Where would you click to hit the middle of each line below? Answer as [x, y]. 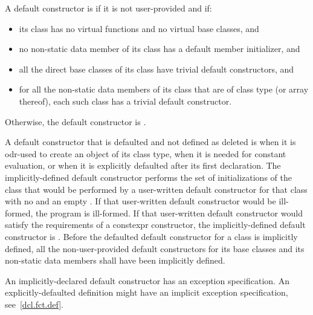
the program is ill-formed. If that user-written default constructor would [169, 213]
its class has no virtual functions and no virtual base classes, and [139, 28]
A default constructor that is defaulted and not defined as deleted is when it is [150, 142]
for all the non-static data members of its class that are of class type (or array [164, 89]
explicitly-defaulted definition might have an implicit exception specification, [147, 292]
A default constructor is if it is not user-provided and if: [108, 8]
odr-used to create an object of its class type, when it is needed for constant [146, 153]
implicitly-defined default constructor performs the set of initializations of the [148, 177]
